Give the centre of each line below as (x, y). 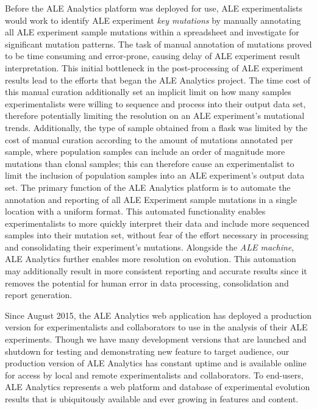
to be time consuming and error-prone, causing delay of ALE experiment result (153, 56)
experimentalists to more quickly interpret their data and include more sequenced (157, 223)
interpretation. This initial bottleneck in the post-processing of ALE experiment (154, 67)
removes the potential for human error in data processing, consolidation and (147, 283)
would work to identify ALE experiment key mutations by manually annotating (153, 20)
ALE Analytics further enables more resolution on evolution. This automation (151, 259)
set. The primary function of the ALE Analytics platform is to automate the (148, 187)
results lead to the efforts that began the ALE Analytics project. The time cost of (158, 80)
